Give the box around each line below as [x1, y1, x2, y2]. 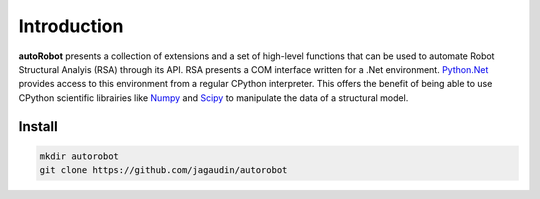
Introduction [18, 15, 124, 37]
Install [18, 118, 59, 135]
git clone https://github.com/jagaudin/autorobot [39, 165, 288, 176]
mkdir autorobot [39, 150, 120, 162]
